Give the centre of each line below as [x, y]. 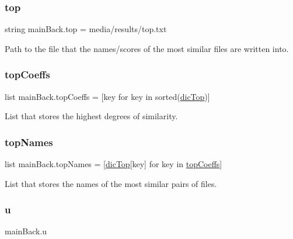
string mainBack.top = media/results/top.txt [86, 29]
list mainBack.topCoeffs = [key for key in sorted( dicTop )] [107, 96]
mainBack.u [26, 231]
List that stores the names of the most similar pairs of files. [111, 183]
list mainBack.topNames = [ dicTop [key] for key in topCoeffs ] [114, 164]
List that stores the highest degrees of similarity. [91, 116]
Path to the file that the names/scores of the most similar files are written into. [147, 48]
